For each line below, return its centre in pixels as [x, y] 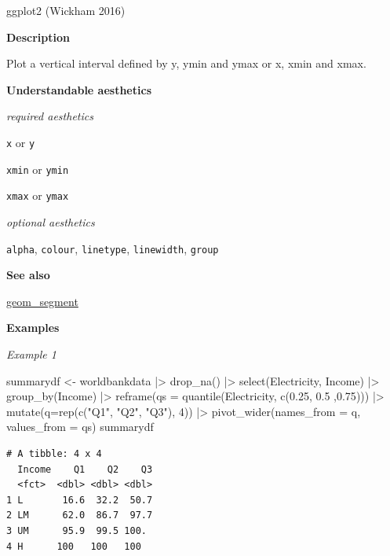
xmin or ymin [38, 169]
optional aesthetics [51, 221]
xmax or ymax [38, 195]
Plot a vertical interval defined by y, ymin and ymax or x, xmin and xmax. [186, 63]
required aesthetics [50, 116]
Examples [33, 328]
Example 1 [31, 353]
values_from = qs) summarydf [80, 427]
